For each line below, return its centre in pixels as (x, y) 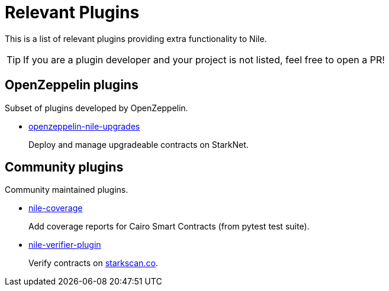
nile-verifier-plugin (65, 245)
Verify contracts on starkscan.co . (93, 263)
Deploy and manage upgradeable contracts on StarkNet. (139, 144)
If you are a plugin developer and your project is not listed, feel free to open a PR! (204, 59)
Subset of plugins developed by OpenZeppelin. (97, 108)
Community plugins (64, 167)
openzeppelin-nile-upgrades (84, 126)
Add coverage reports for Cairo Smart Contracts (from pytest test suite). (169, 227)
